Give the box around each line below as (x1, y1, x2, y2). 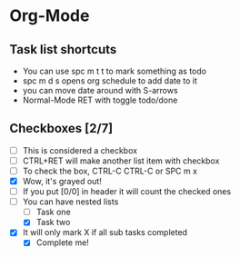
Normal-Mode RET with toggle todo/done (22, 94, 178, 105)
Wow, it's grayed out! (22, 176, 102, 186)
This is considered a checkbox (22, 144, 138, 155)
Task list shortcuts (9, 42, 117, 57)
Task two (35, 217, 71, 228)
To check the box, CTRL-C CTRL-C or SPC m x (22, 165, 198, 176)
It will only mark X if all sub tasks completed (22, 227, 188, 238)
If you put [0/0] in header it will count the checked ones (22, 186, 232, 197)
